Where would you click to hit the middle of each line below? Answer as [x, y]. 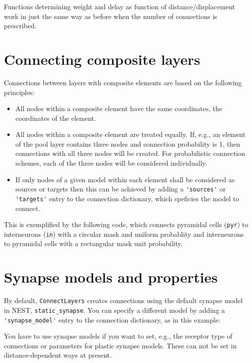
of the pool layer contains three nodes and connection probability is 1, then [128, 143]
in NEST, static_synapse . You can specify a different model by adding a [115, 310]
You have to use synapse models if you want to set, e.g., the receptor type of [118, 336]
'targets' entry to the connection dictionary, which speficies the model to [127, 198]
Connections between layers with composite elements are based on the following [123, 82]
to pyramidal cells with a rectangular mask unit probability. [93, 243]
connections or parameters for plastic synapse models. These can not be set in [120, 345]
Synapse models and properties [111, 277]
